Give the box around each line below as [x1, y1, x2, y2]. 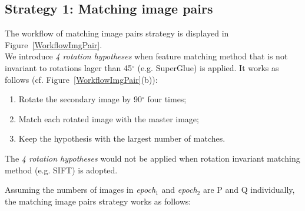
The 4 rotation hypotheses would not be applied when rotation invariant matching [5, 152, 300, 164]
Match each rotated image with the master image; [18, 112, 199, 125]
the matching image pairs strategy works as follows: [5, 195, 191, 207]
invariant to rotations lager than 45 [5, 61, 132, 73]
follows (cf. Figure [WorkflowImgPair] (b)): [5, 73, 158, 85]
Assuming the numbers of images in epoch [5, 183, 156, 196]
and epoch [161, 183, 197, 196]
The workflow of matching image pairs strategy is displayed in [5, 27, 229, 39]
